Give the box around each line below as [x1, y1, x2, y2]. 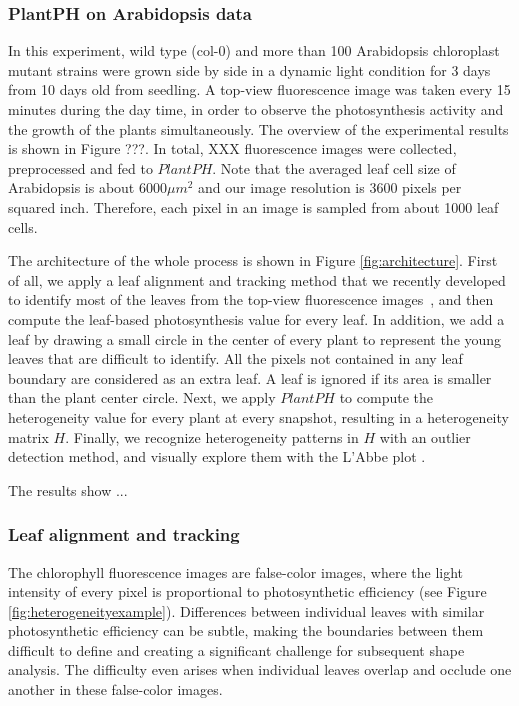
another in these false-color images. [8, 679, 223, 700]
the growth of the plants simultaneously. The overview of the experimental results [8, 118, 509, 139]
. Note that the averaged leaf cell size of [212, 157, 456, 178]
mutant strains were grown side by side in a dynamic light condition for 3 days [8, 59, 491, 80]
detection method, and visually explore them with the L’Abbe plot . [8, 446, 426, 467]
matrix [8, 426, 49, 447]
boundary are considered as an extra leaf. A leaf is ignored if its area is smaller [8, 367, 492, 388]
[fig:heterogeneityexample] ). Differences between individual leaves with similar [8, 600, 485, 621]
